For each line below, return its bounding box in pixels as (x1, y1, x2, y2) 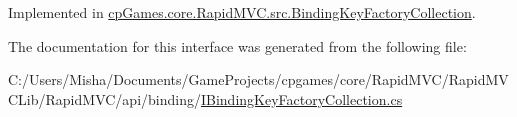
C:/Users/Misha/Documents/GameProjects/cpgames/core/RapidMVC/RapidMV (8, 69, 509, 90)
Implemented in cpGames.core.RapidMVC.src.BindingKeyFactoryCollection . (8, 2, 476, 22)
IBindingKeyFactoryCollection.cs (200, 88, 403, 109)
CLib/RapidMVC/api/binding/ (8, 88, 201, 109)
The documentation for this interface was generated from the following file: (8, 35, 467, 56)
